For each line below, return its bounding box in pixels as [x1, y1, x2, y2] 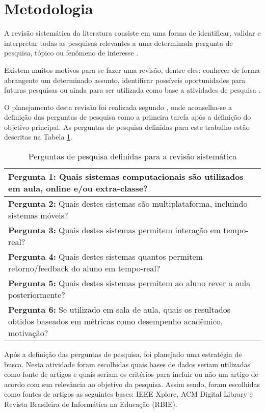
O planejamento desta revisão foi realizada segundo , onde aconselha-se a [4, 101, 232, 112]
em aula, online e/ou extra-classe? [8, 182, 148, 195]
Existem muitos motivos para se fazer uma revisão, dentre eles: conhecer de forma [4, 64, 260, 75]
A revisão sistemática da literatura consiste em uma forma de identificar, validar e [4, 27, 261, 38]
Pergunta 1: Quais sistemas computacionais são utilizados [8, 171, 244, 183]
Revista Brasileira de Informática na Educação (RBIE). [4, 399, 177, 409]
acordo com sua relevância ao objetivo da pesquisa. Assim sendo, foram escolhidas [4, 378, 260, 389]
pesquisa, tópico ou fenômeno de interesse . [4, 47, 139, 58]
